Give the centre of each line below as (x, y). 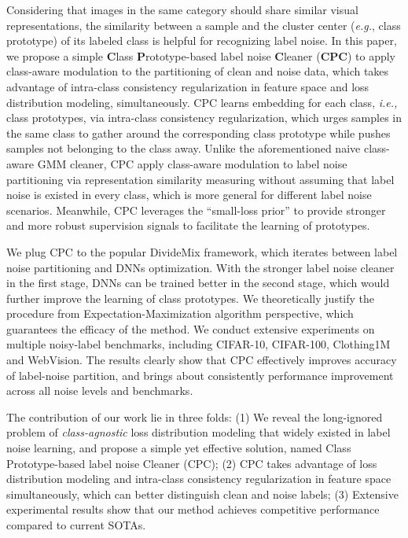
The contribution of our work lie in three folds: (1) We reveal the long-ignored (195, 416)
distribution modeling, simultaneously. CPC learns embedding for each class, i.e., (202, 102)
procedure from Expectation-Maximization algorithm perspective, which (180, 313)
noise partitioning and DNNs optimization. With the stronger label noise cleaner (200, 267)
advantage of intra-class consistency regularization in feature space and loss (188, 86)
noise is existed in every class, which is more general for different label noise (189, 195)
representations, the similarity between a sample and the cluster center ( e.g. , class (204, 25)
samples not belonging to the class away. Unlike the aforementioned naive (184, 148)
